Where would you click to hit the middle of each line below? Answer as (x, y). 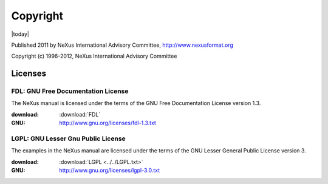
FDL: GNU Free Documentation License (70, 91)
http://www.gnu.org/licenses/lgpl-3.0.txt (110, 171)
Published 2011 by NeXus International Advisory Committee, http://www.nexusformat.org (122, 45)
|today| (20, 34)
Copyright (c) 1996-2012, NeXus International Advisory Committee (94, 56)
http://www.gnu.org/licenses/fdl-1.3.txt (108, 123)
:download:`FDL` (80, 114)
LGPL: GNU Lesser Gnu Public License (68, 138)
